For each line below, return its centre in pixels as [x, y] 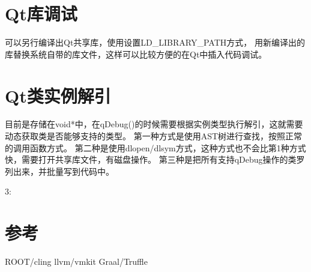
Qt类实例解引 [58, 95]
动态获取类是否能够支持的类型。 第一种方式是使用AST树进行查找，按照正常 [154, 136]
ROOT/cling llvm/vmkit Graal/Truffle [76, 261]
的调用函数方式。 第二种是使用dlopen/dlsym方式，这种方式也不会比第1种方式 [155, 147]
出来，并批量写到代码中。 [63, 171]
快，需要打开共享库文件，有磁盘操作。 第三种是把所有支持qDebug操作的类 [151, 159]
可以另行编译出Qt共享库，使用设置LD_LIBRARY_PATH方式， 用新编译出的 [155, 42]
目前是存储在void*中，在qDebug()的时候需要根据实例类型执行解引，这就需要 [154, 124]
